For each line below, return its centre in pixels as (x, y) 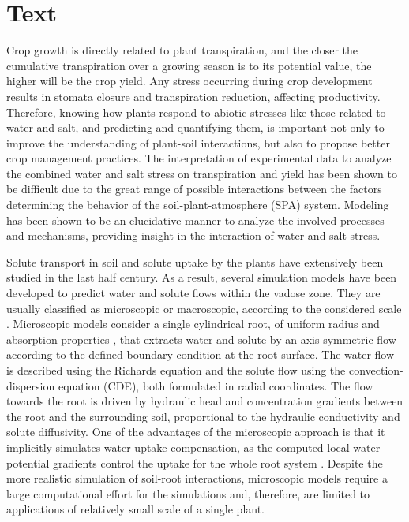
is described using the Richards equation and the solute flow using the (176, 370)
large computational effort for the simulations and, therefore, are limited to (188, 493)
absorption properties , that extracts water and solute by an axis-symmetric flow (201, 339)
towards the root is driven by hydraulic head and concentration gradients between (205, 401)
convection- (376, 370)
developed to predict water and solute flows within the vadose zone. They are (193, 293)
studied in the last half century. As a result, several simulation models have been (202, 277)
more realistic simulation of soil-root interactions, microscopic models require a (197, 478)
